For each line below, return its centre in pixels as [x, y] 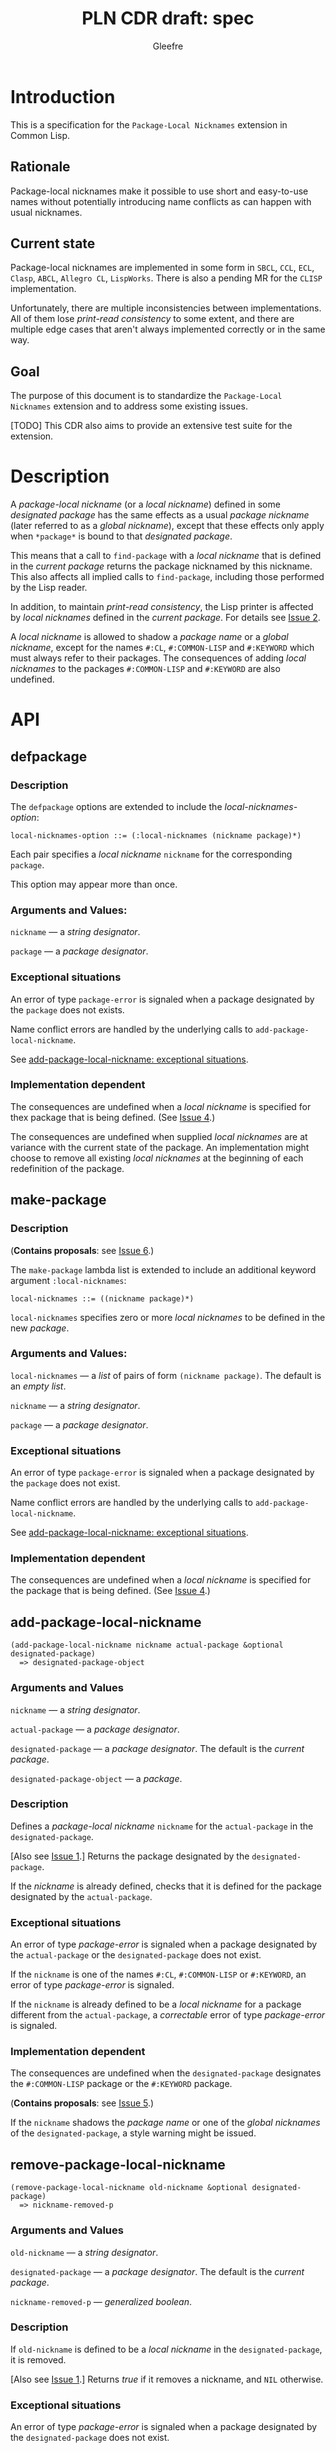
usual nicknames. [46, 212]
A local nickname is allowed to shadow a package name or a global [149, 637]
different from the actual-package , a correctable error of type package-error [168, 2015]
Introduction [63, 96]
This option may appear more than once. [94, 884]
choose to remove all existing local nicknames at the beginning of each [157, 1158]
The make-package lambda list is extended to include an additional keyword [163, 1269]
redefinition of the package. [67, 1168]
